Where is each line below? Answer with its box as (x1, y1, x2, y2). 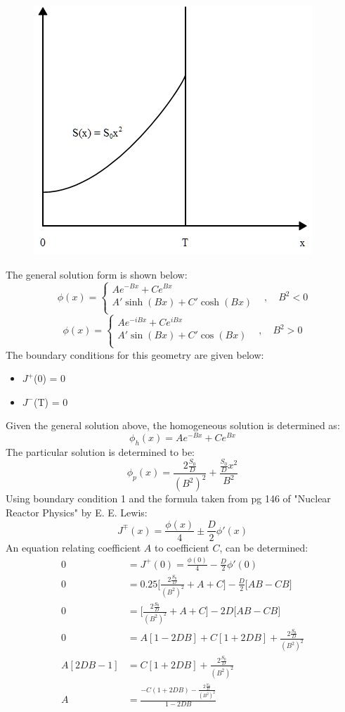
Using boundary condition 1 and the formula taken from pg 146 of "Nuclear (6, 491, 331, 506)
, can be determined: (219, 540, 308, 554)
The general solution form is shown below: (6, 267, 188, 281)
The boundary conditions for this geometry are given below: (6, 347, 264, 362)
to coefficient (154, 540, 209, 554)
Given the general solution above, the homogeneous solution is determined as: (6, 418, 340, 433)
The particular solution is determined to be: (6, 444, 195, 459)
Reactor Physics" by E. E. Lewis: (6, 504, 148, 519)
